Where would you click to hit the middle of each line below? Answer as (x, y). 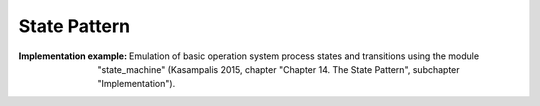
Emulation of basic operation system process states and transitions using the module (304, 56)
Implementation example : (73, 56)
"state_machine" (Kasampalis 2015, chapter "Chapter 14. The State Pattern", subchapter (278, 69)
